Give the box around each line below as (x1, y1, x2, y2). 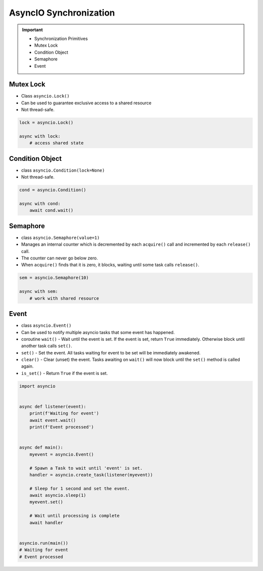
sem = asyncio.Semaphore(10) (19, 275, 89, 280)
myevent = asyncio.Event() (29, 452, 94, 457)
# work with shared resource (29, 295, 99, 301)
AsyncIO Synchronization (9, 7, 115, 18)
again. (21, 363, 34, 369)
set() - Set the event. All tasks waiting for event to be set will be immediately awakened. (21, 350, 201, 355)
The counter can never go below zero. (21, 255, 98, 261)
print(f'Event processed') (29, 424, 94, 430)
